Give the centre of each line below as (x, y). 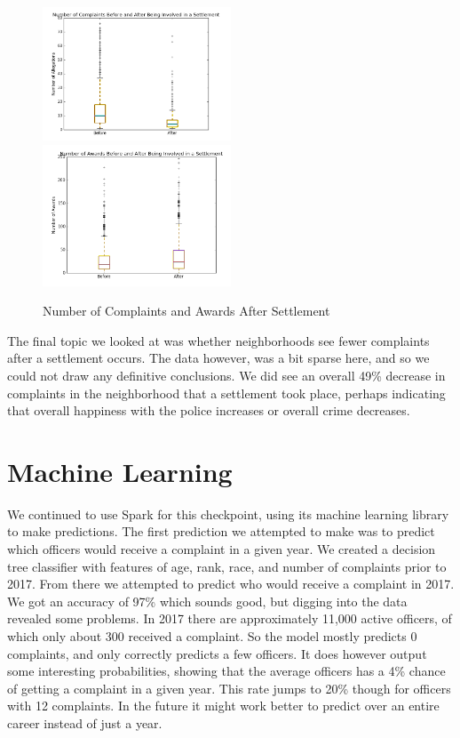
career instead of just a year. (85, 722)
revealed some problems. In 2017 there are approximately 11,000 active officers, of (230, 618)
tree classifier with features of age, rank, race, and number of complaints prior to (227, 566)
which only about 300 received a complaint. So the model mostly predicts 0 (212, 636)
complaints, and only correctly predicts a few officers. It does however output (217, 653)
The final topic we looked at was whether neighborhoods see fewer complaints (218, 340)
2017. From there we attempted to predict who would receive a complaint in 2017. (231, 584)
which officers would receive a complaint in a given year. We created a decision (222, 549)
